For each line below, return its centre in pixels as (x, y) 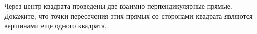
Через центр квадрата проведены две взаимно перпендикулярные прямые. (118, 6)
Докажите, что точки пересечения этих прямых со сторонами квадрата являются (128, 16)
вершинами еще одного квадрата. (55, 26)
